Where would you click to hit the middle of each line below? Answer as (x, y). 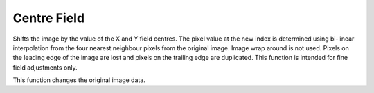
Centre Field (49, 18)
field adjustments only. (45, 67)
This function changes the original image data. (79, 80)
